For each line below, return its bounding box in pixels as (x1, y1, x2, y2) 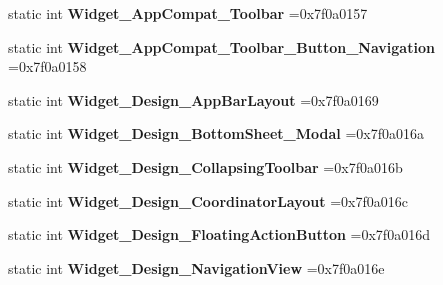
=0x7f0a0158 (8, 56, 87, 77)
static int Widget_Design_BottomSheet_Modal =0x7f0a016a (8, 123, 425, 144)
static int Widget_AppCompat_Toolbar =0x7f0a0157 (8, 3, 368, 23)
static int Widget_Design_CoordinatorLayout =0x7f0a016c (8, 190, 408, 211)
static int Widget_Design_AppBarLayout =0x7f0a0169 (8, 89, 379, 110)
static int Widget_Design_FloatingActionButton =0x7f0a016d (8, 224, 430, 245)
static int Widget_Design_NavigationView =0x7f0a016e (8, 257, 385, 278)
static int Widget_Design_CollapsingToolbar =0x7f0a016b (8, 156, 403, 177)
